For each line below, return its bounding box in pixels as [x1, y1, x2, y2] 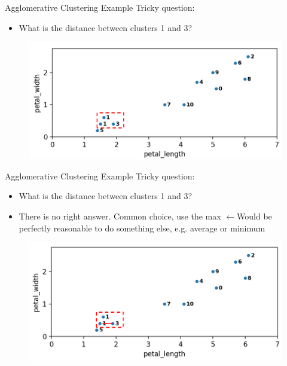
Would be [237, 210, 272, 222]
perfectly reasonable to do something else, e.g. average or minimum [19, 221, 265, 234]
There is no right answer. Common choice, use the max [19, 210, 221, 222]
